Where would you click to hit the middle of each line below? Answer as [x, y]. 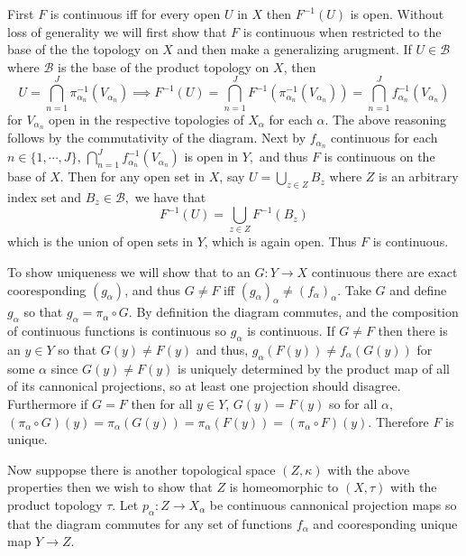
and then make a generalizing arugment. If [294, 49]
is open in [211, 157]
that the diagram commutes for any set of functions [150, 523]
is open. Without [397, 14]
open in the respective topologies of [146, 119]
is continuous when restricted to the [342, 31]
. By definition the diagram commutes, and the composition [293, 312]
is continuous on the [379, 157]
